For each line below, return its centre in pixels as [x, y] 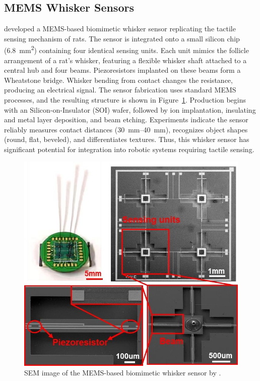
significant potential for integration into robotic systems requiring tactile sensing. [129, 149]
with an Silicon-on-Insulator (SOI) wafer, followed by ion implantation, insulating [130, 109]
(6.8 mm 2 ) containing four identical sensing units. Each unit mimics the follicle [126, 50]
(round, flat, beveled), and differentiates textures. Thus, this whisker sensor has [127, 139]
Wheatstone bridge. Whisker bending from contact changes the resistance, [118, 80]
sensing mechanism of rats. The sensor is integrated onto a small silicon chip [122, 38]
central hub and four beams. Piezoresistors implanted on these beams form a [122, 70]
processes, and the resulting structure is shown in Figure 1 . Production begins [125, 100]
